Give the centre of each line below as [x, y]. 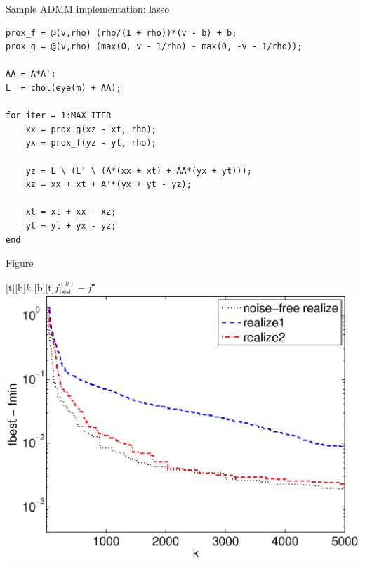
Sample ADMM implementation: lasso [88, 8]
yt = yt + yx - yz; [71, 226]
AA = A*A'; [31, 74]
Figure [20, 263]
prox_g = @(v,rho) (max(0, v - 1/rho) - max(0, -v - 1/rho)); [154, 47]
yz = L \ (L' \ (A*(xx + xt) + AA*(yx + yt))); [139, 171]
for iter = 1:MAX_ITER [59, 116]
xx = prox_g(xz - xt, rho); [91, 129]
